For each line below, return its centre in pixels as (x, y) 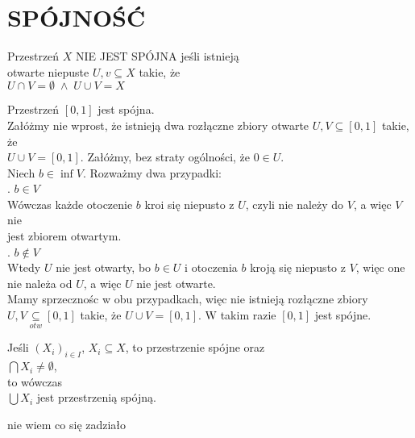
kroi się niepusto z (189, 204)
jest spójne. (343, 315)
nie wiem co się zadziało (67, 424)
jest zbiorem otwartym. (64, 236)
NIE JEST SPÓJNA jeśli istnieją (158, 56)
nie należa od (40, 283)
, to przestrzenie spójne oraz (195, 347)
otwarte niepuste (48, 71)
